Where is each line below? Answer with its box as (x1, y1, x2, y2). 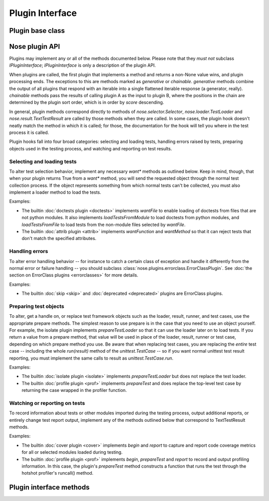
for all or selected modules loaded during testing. (21, 449, 123, 455)
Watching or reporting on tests (9, 399, 85, 406)
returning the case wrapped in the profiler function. (21, 387, 127, 393)
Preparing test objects (9, 303, 64, 310)
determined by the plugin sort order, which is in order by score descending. (9, 100, 164, 106)
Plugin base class (9, 26, 65, 35)
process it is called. (9, 129, 49, 135)
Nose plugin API (9, 42, 60, 51)
